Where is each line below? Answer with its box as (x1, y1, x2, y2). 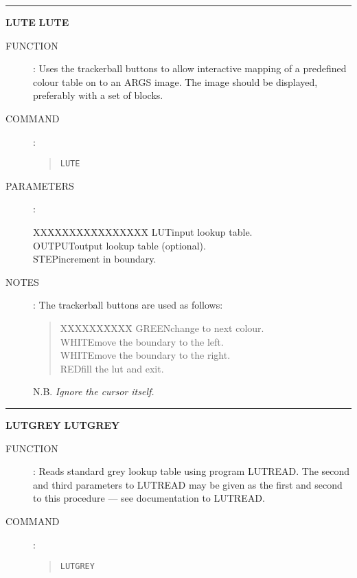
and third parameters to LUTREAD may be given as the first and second (33, 477, 343, 491)
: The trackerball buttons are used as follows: (33, 298, 223, 312)
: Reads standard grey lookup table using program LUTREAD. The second (33, 464, 350, 478)
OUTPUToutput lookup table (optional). (33, 238, 206, 252)
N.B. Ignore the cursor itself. (33, 384, 154, 399)
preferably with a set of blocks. (33, 88, 163, 102)
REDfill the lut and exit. (60, 361, 164, 375)
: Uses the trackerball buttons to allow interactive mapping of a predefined (33, 61, 347, 76)
